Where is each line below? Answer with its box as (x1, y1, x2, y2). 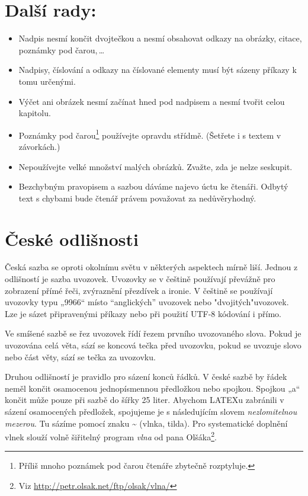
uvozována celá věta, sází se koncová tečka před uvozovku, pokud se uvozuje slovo (5, 339, 301, 351)
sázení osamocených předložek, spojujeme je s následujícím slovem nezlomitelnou (5, 405, 297, 417)
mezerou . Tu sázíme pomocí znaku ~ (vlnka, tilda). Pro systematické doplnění (5, 417, 288, 429)
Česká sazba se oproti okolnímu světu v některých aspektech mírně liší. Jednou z (5, 261, 298, 273)
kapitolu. (18, 107, 51, 119)
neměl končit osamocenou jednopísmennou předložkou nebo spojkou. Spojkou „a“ (5, 382, 300, 394)
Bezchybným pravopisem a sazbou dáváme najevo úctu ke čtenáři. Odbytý (18, 180, 288, 193)
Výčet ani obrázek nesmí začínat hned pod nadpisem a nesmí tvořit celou (18, 95, 285, 107)
